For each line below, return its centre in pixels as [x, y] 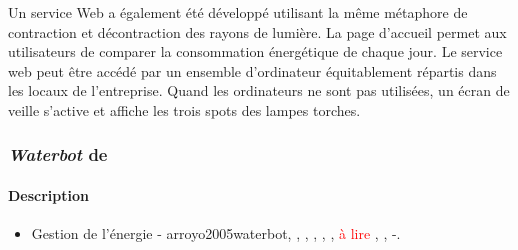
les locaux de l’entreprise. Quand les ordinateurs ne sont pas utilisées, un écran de [259, 90]
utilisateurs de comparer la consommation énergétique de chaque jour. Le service [255, 51]
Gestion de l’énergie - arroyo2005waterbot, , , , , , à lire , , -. [216, 233]
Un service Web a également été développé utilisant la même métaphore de [238, 12]
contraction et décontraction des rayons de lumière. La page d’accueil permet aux [257, 31]
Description [49, 195]
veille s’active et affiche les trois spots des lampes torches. [184, 109]
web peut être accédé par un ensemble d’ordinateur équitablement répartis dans [252, 70]
